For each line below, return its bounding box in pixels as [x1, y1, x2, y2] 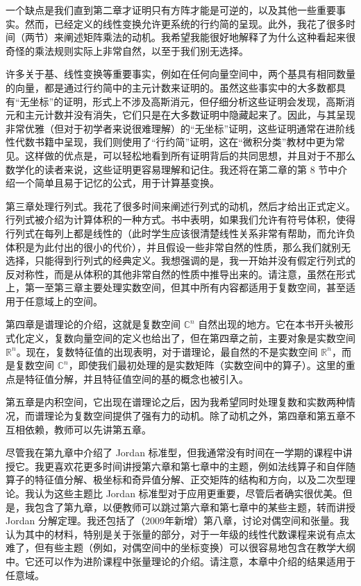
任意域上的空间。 [24, 293, 103, 308]
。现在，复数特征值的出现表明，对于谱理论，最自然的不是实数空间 [16, 344, 318, 359]
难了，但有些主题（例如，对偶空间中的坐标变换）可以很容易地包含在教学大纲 [6, 540, 355, 555]
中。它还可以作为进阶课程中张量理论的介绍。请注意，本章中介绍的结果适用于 [6, 553, 355, 568]
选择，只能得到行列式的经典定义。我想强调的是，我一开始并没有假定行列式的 [6, 253, 355, 268]
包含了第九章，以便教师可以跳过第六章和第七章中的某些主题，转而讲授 [34, 499, 355, 514]
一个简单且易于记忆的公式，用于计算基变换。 [15, 175, 219, 190]
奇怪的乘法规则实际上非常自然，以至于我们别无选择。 [6, 43, 249, 58]
